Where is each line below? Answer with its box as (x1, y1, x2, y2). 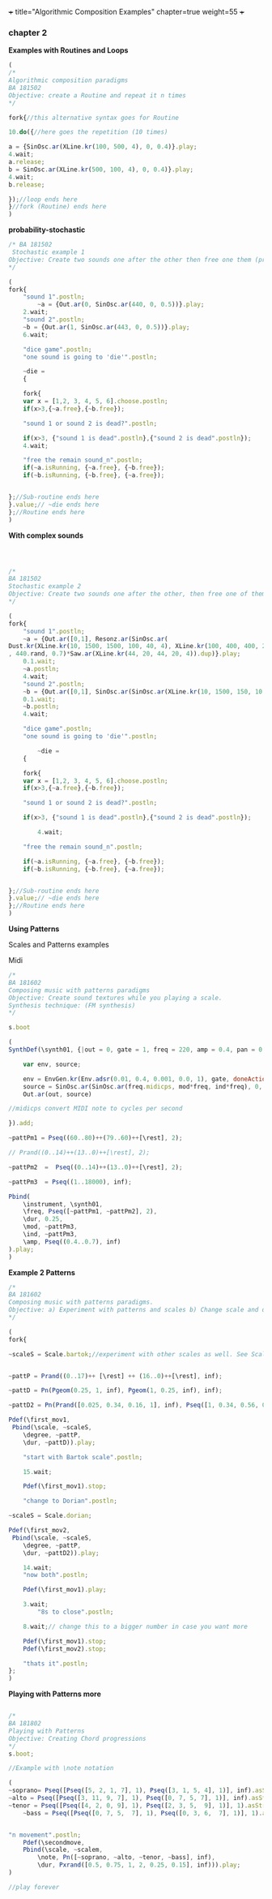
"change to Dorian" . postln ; (23, 1497, 117, 1506)
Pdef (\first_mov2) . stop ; (23, 1644, 107, 1653)
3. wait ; (23, 1600, 49, 1609)
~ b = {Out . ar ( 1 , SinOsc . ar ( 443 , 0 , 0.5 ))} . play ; (23, 323, 190, 331)
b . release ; (8, 180, 45, 189)
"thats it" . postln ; (23, 1659, 89, 1668)
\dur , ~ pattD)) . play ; (23, 1438, 96, 1446)
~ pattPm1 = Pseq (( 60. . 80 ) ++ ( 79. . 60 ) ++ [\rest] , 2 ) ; (8, 1134, 183, 1142)
